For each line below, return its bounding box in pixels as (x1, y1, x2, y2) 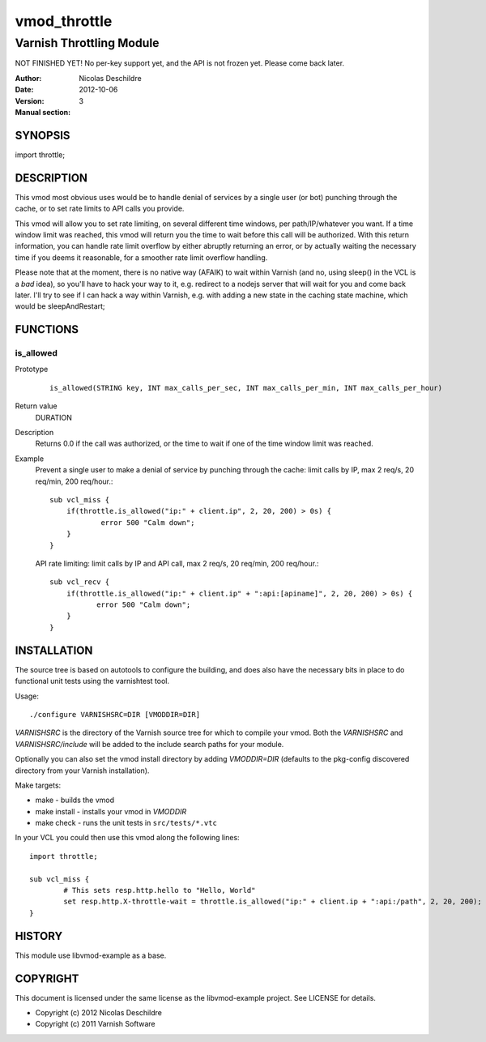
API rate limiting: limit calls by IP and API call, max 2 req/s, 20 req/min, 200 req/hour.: (35, 558, 319, 568)
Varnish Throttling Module (15, 36, 160, 50)
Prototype (15, 365, 49, 374)
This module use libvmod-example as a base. (15, 950, 167, 960)
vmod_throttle (15, 12, 113, 30)
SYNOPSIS (15, 128, 70, 142)
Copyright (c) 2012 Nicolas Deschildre (35, 1008, 162, 1017)
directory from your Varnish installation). (15, 766, 150, 775)
